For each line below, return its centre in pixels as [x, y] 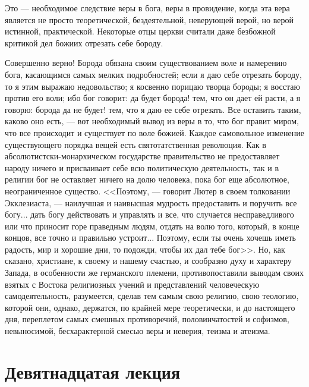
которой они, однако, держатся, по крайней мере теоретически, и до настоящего [150, 307]
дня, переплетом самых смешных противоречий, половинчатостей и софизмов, [147, 319]
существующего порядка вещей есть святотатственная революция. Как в [135, 144]
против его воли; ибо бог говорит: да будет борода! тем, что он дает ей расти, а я [153, 98]
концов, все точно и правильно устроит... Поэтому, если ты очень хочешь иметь [150, 237]
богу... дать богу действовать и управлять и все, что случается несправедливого [149, 214]
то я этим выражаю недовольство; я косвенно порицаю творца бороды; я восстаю [152, 86]
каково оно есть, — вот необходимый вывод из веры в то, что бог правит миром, [152, 121]
